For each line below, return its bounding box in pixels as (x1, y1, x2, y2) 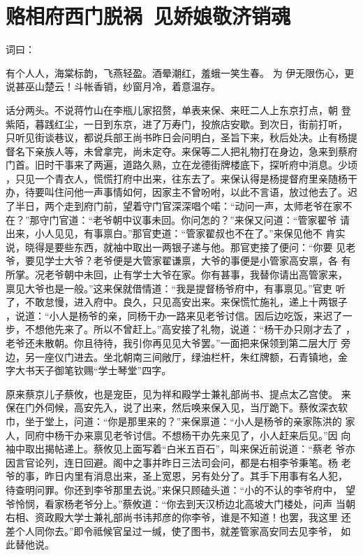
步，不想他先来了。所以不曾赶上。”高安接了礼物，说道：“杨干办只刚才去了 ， (6, 322, 355, 336)
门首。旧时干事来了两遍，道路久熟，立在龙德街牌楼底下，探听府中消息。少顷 (6, 157, 357, 172)
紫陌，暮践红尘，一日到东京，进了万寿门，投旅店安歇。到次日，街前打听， (6, 116, 348, 131)
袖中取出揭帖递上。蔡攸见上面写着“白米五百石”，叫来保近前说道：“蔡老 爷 (6, 441, 346, 456)
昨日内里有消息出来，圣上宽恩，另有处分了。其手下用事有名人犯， (44, 469, 348, 483)
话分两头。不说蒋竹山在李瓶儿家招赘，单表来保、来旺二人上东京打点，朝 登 (6, 102, 351, 117)
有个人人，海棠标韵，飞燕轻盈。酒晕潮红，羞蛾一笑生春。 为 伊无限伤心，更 (6, 65, 355, 80)
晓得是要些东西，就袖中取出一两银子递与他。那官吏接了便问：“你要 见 (24, 239, 346, 254)
